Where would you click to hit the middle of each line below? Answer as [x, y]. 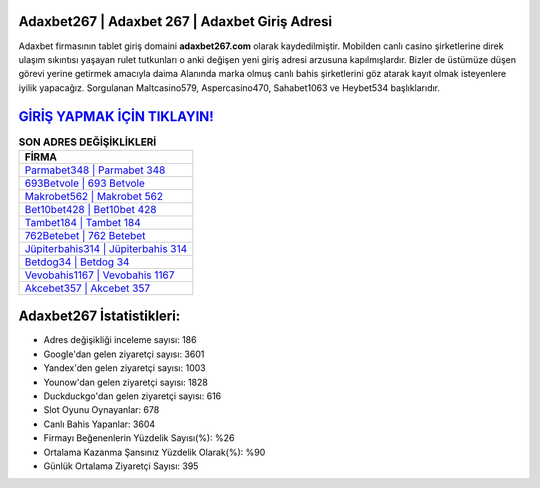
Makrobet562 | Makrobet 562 [94, 196]
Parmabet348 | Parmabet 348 [95, 170]
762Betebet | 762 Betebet [85, 235]
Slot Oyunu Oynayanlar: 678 [101, 410]
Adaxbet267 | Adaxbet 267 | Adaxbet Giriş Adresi [175, 21]
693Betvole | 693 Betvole [84, 183]
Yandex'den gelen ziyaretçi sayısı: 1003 [124, 368]
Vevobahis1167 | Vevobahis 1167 [99, 275]
